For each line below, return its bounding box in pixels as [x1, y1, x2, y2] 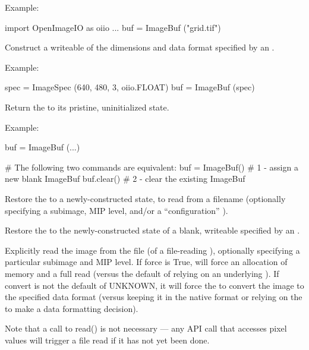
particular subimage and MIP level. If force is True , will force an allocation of [5, 256, 288, 268]
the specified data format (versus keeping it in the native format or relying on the [5, 291, 302, 303]
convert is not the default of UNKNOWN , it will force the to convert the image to [5, 279, 304, 291]
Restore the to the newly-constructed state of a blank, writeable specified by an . [5, 224, 300, 237]
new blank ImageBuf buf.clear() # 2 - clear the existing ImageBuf [5, 172, 245, 185]
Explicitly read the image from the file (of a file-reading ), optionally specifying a [5, 244, 300, 256]
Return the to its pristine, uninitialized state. [5, 100, 169, 113]
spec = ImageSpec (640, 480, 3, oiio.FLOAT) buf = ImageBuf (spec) [5, 81, 255, 93]
